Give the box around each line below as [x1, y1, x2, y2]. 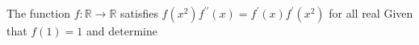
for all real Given [329, 5, 413, 21]
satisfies [120, 5, 158, 21]
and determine [86, 22, 157, 39]
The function [6, 5, 70, 21]
